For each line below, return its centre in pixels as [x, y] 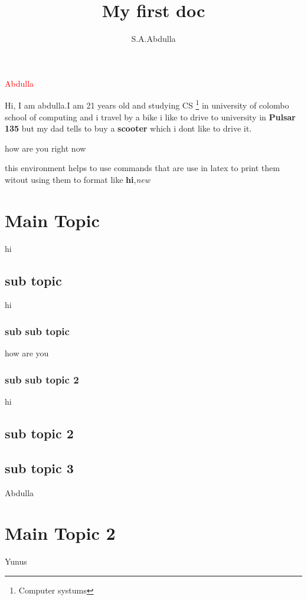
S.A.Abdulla [153, 39]
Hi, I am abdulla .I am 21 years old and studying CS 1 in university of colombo [147, 104]
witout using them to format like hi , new [77, 179]
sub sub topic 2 [42, 379]
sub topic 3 [39, 468]
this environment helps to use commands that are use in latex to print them [142, 168]
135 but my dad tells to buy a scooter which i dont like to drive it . [128, 128]
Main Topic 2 [60, 533]
